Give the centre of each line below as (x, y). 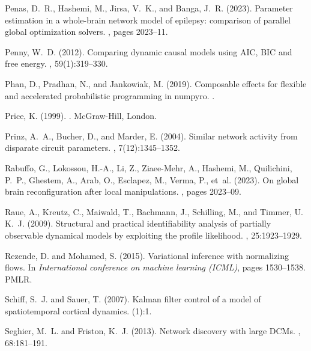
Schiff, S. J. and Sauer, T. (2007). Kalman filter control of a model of (133, 299)
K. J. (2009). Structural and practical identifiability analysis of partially (138, 223)
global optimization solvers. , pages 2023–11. (86, 32)
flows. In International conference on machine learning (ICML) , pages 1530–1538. (155, 267)
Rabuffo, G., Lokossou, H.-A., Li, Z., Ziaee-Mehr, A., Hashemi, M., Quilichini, (149, 167)
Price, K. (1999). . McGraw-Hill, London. (81, 116)
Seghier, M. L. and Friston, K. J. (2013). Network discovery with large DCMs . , (153, 331)
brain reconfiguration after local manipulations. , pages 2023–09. (123, 191)
